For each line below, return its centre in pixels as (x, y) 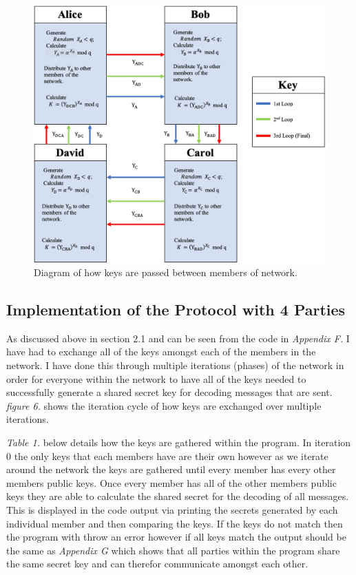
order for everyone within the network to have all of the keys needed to (156, 378)
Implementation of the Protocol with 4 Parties (176, 310)
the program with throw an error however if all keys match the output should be (176, 537)
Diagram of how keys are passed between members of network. (166, 272)
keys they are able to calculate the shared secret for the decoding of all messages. (178, 496)
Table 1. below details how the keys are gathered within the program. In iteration (179, 442)
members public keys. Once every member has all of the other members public (171, 482)
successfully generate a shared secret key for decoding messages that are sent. (169, 392)
